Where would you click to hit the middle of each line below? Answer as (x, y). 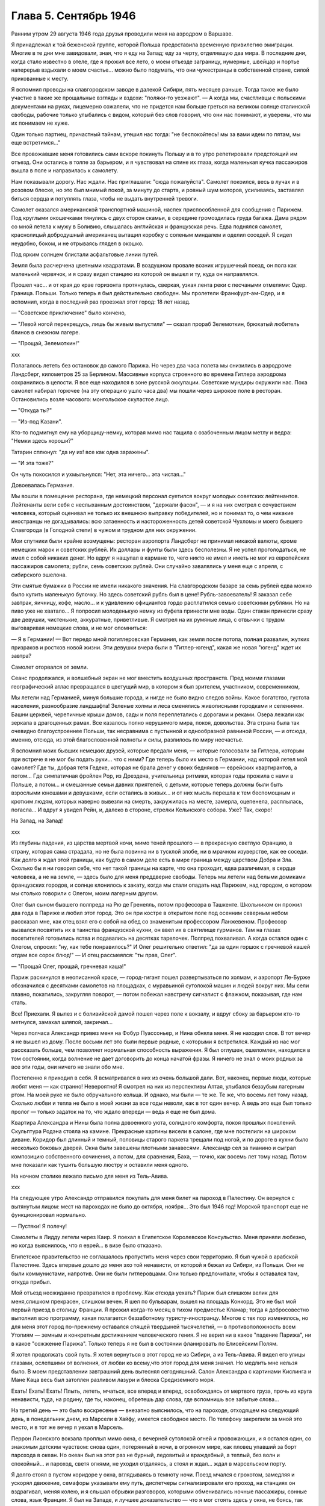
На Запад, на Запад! (37, 821)
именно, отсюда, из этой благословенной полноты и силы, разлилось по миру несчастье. (127, 739)
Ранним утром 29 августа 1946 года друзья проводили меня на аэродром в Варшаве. (122, 34)
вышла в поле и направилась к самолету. (65, 170)
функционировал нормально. (49, 1215)
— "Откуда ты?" (32, 410)
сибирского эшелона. (39, 575)
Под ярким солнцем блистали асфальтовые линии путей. (85, 254)
